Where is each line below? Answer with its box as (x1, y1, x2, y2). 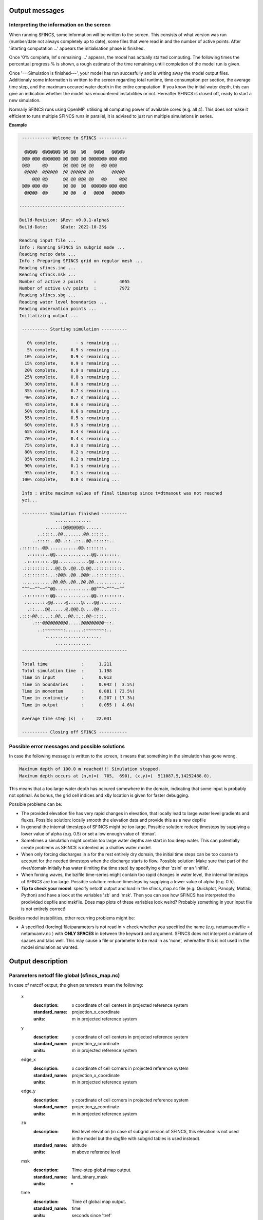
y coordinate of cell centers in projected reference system (72, 1034, 188, 1039)
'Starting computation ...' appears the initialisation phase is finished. (9, 45, 145, 51)
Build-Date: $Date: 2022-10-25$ (19, 224, 107, 229)
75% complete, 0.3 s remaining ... (24, 443, 120, 448)
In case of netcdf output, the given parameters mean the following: (9, 982, 143, 988)
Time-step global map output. (72, 1167, 131, 1173)
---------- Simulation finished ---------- (22, 510, 128, 516)
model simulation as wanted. (21, 944, 79, 950)
